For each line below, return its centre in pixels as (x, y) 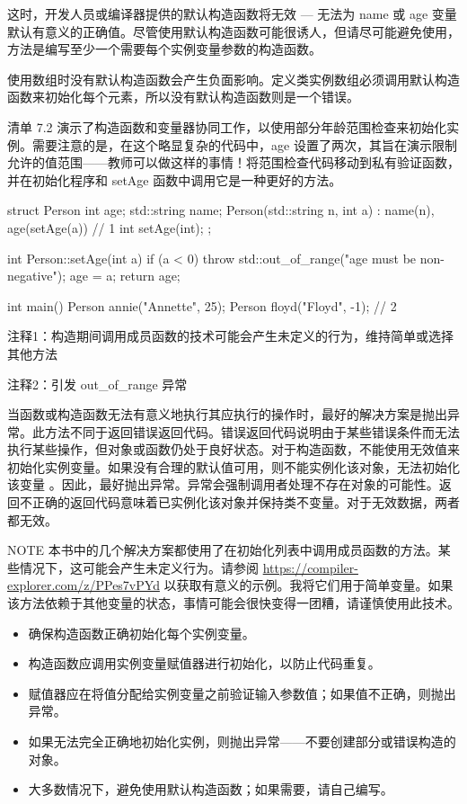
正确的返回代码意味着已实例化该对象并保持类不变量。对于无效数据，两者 (246, 502)
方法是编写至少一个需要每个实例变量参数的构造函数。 (164, 49)
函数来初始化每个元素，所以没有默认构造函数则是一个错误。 (183, 97)
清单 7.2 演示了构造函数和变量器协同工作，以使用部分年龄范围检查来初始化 (227, 126)
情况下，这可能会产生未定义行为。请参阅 (139, 567)
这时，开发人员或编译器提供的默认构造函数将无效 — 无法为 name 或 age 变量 (232, 13)
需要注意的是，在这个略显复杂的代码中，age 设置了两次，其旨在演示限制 (244, 144)
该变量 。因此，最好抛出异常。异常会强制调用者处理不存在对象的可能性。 (223, 484)
